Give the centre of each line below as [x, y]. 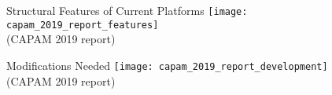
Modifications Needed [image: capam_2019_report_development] [167, 65]
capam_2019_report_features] [83, 25]
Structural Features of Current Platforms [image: [127, 10]
